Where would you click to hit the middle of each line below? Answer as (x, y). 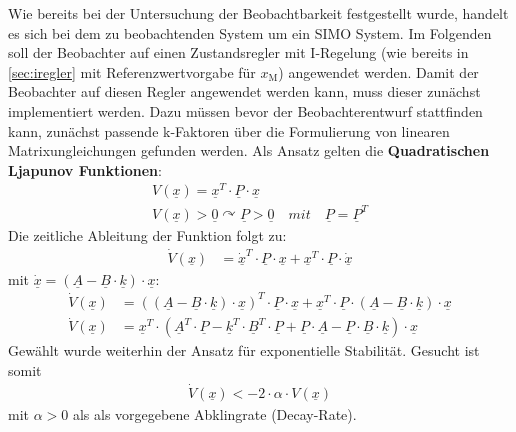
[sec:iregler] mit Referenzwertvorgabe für (132, 71)
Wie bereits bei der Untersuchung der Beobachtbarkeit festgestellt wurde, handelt (258, 13)
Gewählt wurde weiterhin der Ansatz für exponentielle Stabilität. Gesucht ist (244, 350)
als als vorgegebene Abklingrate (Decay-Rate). (214, 413)
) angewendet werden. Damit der (378, 71)
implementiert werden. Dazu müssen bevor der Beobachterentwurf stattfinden (245, 110)
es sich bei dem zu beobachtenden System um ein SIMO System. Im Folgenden (250, 32)
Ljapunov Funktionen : (85, 169)
